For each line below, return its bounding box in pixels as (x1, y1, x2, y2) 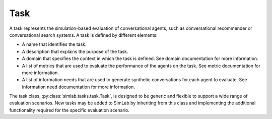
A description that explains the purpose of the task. (22, 48, 128, 54)
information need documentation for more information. (22, 84, 135, 90)
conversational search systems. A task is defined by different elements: (9, 32, 158, 38)
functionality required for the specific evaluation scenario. (9, 107, 129, 113)
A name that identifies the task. (22, 41, 87, 47)
